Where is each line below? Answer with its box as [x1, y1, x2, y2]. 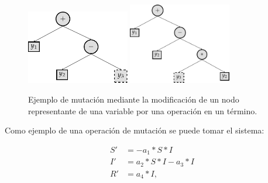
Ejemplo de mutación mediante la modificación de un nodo [28, 93, 239, 105]
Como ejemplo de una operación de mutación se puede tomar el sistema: [5, 124, 264, 136]
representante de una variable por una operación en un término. [28, 104, 257, 117]
